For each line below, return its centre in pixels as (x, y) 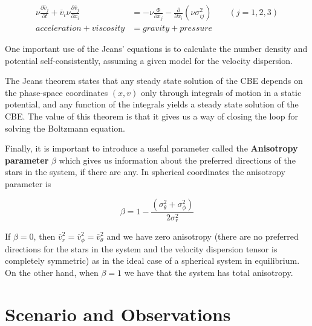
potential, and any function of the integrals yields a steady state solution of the (152, 104)
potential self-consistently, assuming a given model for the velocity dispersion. (149, 60)
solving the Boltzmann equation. (65, 128)
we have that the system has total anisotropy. (209, 272)
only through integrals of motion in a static (221, 92)
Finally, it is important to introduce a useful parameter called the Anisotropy (151, 148)
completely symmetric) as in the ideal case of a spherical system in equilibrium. (152, 260)
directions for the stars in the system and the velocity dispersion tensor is (141, 248)
